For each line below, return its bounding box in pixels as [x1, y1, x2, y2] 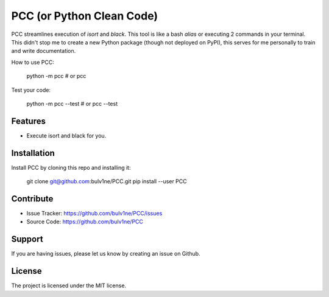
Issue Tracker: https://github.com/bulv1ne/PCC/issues [26, 210, 163, 217]
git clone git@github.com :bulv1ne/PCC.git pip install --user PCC [26, 178, 187, 185]
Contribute [11, 194, 54, 204]
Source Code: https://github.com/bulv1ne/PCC [26, 218, 143, 225]
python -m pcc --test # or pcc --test [26, 100, 118, 107]
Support [11, 234, 43, 245]
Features [11, 116, 46, 126]
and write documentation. [11, 47, 76, 55]
